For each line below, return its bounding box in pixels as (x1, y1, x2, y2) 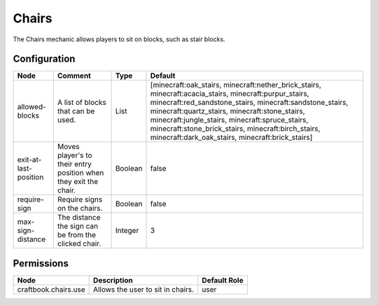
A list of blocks (57, 98, 106, 108)
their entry (57, 159, 92, 169)
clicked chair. (57, 239, 101, 248)
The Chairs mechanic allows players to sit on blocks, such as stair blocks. (13, 35, 225, 43)
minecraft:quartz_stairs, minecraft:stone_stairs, (150, 106, 305, 116)
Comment (57, 71, 91, 80)
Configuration (13, 53, 76, 65)
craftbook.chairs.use (17, 284, 85, 294)
